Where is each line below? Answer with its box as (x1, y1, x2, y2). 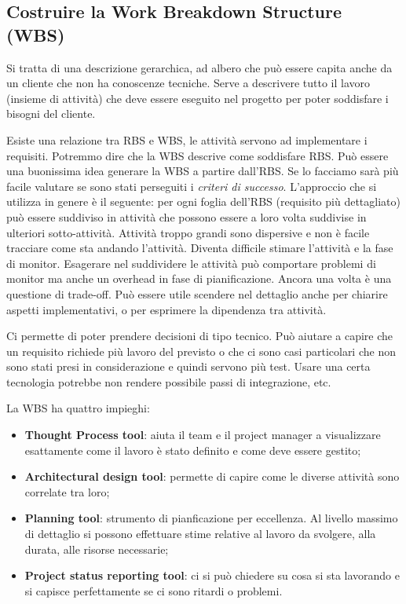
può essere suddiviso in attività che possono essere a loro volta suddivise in (6, 208, 367, 225)
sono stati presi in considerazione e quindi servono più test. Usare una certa (6, 358, 371, 375)
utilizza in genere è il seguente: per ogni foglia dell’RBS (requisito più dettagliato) (6, 193, 401, 210)
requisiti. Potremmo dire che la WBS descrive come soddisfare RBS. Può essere (6, 147, 389, 163)
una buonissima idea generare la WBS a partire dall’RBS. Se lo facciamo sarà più (6, 163, 399, 179)
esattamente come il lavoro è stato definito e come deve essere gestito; (24, 441, 361, 458)
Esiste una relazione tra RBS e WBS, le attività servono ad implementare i (6, 131, 368, 148)
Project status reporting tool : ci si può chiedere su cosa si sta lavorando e (24, 567, 401, 584)
